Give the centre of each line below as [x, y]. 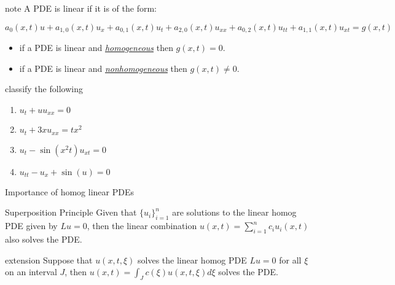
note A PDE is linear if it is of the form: [81, 8]
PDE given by [31, 226]
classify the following [44, 89]
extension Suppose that [49, 260]
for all [290, 260]
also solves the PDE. [44, 239]
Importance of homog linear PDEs [69, 191]
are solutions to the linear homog [234, 212]
